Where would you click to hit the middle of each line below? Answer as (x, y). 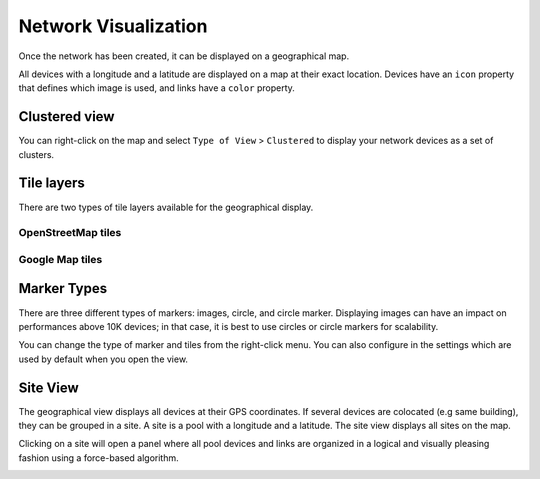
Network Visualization (113, 26)
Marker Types (63, 288)
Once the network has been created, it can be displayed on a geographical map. (184, 56)
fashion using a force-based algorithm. (98, 457)
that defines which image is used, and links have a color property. (156, 88)
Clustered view (66, 116)
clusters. (36, 154)
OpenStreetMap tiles (70, 233)
